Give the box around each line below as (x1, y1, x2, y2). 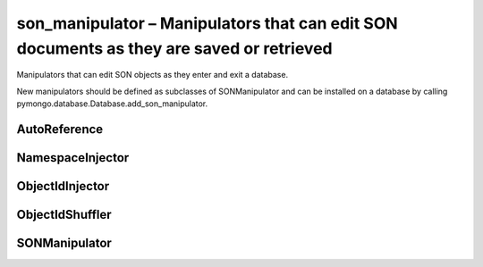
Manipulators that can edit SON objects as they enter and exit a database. (16, 70, 289, 80)
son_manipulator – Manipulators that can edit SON (16, 13, 398, 33)
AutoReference (16, 121, 104, 137)
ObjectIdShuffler (16, 206, 112, 222)
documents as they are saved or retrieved (16, 38, 333, 58)
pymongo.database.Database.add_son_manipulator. (16, 98, 208, 109)
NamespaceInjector (16, 150, 130, 165)
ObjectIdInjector (16, 179, 110, 194)
